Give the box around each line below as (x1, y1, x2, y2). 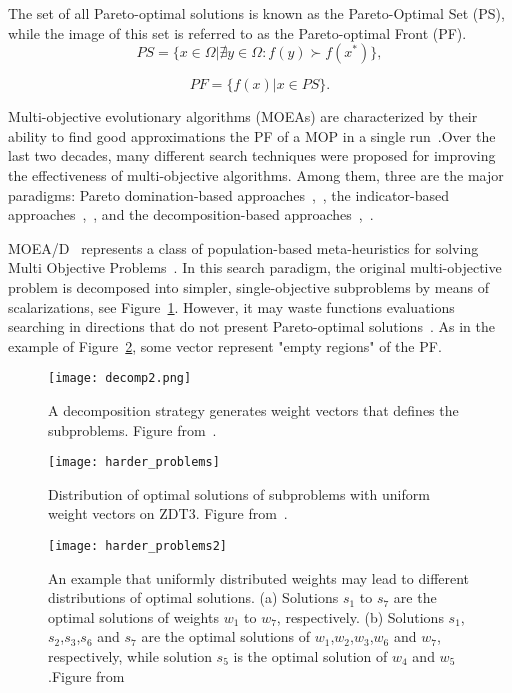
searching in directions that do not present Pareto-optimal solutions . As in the (8, 316, 495, 337)
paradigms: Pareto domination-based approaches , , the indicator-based (8, 184, 449, 205)
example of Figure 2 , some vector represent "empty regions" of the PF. (8, 335, 442, 356)
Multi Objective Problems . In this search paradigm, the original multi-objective (8, 257, 502, 278)
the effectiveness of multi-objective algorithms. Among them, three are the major (8, 164, 504, 185)
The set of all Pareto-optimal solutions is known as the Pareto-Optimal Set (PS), (8, 3, 505, 23)
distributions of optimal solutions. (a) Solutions (48, 587, 339, 608)
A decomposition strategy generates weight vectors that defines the (48, 399, 459, 420)
